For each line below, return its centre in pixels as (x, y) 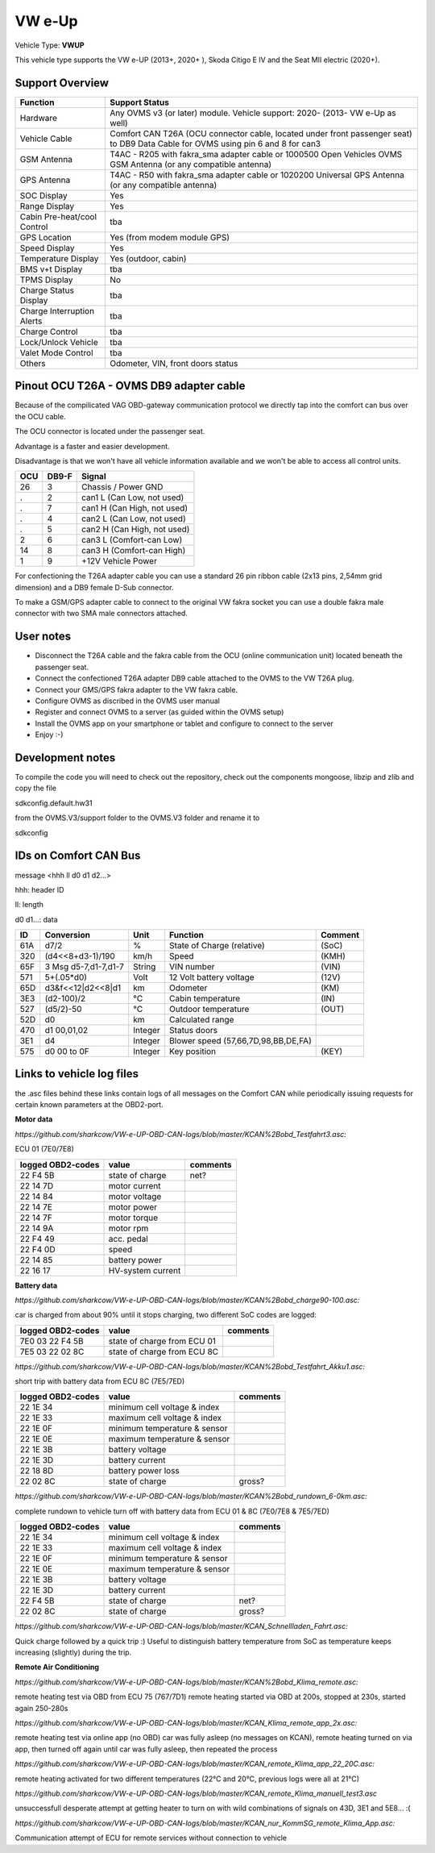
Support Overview (62, 83)
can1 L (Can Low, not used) (133, 498)
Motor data (34, 1119)
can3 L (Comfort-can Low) (132, 540)
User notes (43, 637)
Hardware (39, 118)
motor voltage (135, 1196)
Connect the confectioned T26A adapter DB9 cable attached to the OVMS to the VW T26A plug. (195, 678)
